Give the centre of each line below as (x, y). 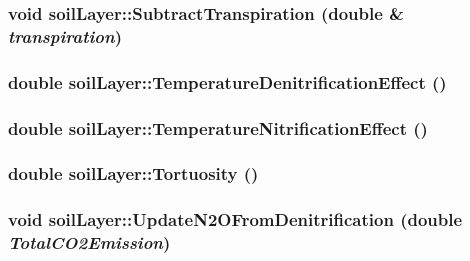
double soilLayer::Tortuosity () (133, 173)
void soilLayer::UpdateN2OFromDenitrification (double (235, 219)
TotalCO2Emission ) (89, 242)
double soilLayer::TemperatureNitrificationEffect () (218, 127)
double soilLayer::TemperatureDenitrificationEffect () (227, 81)
